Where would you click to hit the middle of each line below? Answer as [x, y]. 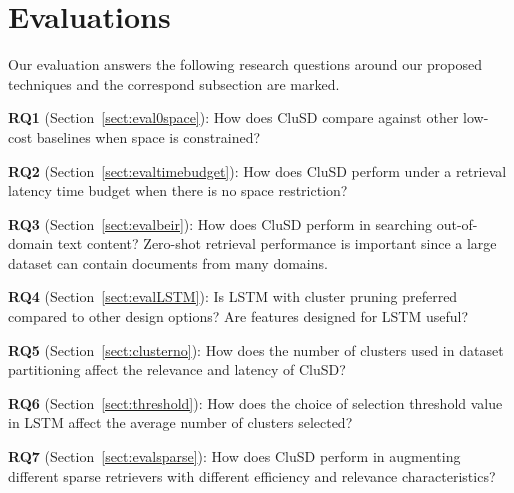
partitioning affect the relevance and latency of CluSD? [177, 369]
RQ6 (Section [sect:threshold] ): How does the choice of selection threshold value [255, 402]
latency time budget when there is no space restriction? [178, 190]
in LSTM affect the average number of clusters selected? [180, 422]
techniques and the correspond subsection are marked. [174, 83]
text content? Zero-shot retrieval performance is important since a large [277, 243]
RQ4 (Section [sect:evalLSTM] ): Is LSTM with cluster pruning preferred [233, 296]
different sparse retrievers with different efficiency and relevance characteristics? [252, 475]
